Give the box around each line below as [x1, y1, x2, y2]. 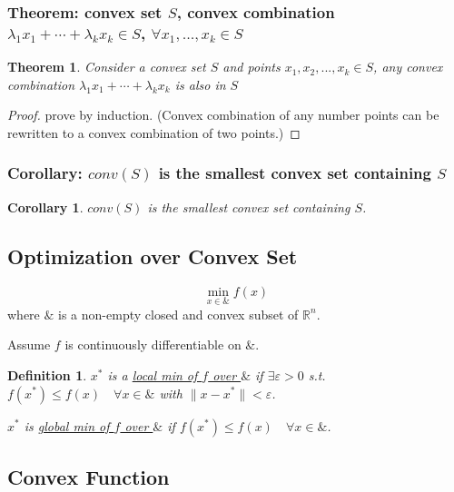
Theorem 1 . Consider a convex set [7, 57, 206, 76]
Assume [7, 335, 51, 354]
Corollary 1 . [7, 197, 84, 216]
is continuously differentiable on [64, 335, 242, 354]
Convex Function [7, 462, 170, 490]
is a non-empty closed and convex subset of [58, 304, 299, 323]
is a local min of [107, 365, 198, 384]
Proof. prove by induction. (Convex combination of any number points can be [7, 105, 439, 124]
